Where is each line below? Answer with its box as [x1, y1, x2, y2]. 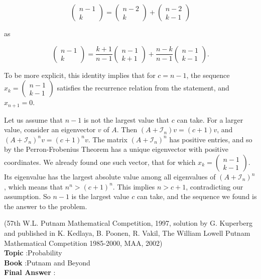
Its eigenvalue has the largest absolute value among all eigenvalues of [4, 171, 216, 182]
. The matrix [88, 134, 127, 144]
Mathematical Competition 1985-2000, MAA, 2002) [4, 237, 163, 248]
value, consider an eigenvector [4, 124, 96, 135]
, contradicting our [186, 181, 243, 192]
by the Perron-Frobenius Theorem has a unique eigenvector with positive [4, 144, 228, 154]
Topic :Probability [4, 247, 62, 258]
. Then [116, 124, 138, 135]
